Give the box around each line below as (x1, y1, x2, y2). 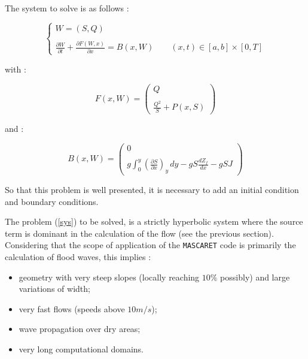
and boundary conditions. (5, 195, 99, 207)
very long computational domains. (19, 342, 144, 355)
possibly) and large (220, 270, 290, 283)
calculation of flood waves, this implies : (5, 250, 151, 263)
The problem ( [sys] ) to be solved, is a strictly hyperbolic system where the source (5, 215, 303, 228)
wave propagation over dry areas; (19, 322, 141, 335)
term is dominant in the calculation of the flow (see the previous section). (5, 227, 274, 239)
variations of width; (19, 282, 90, 295)
